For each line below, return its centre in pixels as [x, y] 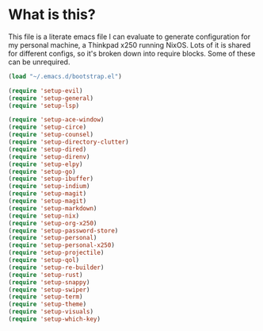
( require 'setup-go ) [42, 171]
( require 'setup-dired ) [48, 149]
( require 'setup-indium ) [49, 187]
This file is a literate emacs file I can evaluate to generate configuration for [130, 37]
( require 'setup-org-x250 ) [53, 223]
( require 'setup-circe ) [48, 127]
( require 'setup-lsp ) [44, 106]
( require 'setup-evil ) [46, 90]
